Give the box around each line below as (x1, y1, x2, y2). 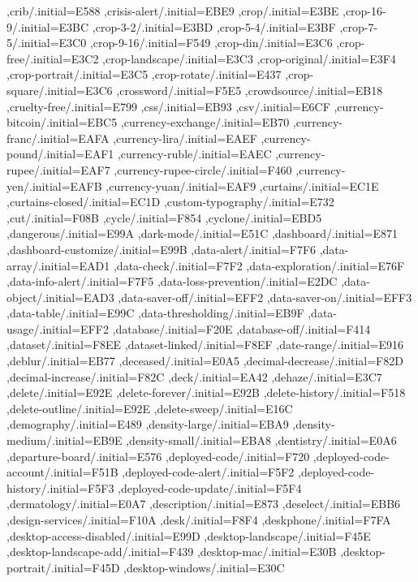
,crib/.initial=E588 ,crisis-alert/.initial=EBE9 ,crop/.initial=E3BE (6, 2, 339, 19)
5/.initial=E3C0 (6, 34, 87, 51)
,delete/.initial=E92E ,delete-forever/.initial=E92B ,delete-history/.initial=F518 (6, 384, 406, 401)
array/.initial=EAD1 (6, 257, 110, 274)
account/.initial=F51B (6, 463, 119, 481)
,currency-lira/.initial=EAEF (113, 129, 257, 146)
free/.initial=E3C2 (6, 50, 99, 67)
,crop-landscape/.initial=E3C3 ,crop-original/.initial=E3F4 (102, 50, 396, 67)
